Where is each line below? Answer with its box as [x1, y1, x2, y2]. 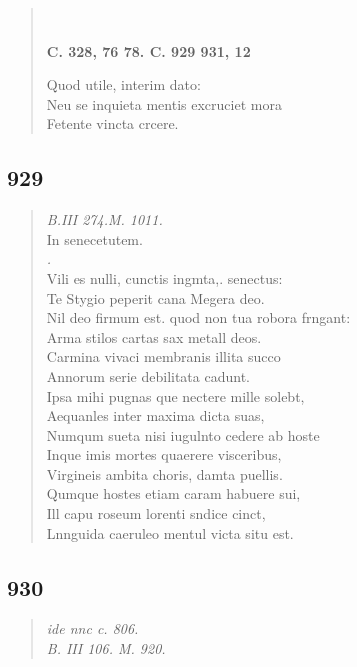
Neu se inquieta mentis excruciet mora [46, 93, 282, 114]
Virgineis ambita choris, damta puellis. [46, 463, 283, 484]
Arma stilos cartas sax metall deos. [46, 326, 262, 347]
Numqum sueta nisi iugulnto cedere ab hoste [46, 424, 320, 445]
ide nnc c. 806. [46, 618, 139, 639]
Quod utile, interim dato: [46, 74, 201, 95]
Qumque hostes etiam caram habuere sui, [46, 483, 301, 504]
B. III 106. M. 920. [46, 638, 166, 659]
